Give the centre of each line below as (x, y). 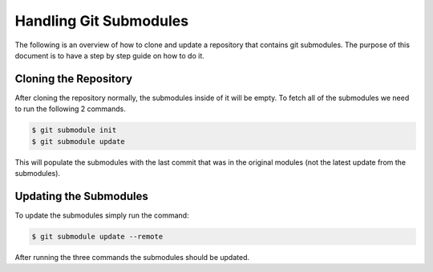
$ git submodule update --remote (97, 236)
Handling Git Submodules (101, 21)
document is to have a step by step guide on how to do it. (109, 55)
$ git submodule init (74, 130)
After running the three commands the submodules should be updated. (132, 257)
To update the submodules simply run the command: (102, 215)
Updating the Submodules (81, 196)
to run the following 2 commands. (70, 109)
